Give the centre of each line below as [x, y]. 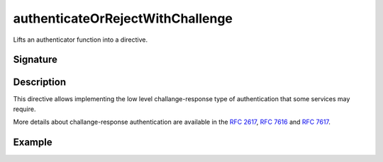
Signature [35, 60]
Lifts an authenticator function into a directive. [81, 40]
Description [40, 82]
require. [24, 109]
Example [33, 143]
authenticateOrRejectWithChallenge [123, 18]
